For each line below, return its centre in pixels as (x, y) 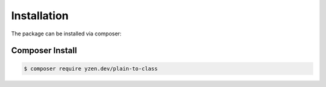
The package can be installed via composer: (66, 34)
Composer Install (44, 51)
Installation (40, 16)
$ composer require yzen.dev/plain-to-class (91, 68)
